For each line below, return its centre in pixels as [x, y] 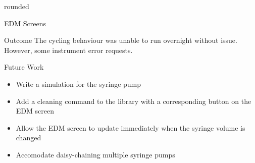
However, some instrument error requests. [68, 50]
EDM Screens [25, 23]
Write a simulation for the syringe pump [79, 84]
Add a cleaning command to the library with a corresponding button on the [134, 101]
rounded [17, 6]
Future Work [24, 67]
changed [29, 138]
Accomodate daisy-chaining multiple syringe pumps [95, 154]
